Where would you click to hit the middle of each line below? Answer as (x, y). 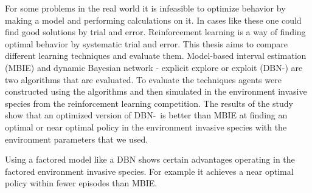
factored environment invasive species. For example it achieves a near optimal (149, 171)
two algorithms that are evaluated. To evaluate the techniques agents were (143, 79)
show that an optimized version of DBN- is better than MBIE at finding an (146, 115)
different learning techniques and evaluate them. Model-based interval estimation (156, 56)
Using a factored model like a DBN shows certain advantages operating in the (150, 159)
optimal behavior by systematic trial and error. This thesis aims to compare (147, 43)
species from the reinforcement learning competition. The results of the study (149, 103)
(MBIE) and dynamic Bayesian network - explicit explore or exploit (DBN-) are (154, 67)
